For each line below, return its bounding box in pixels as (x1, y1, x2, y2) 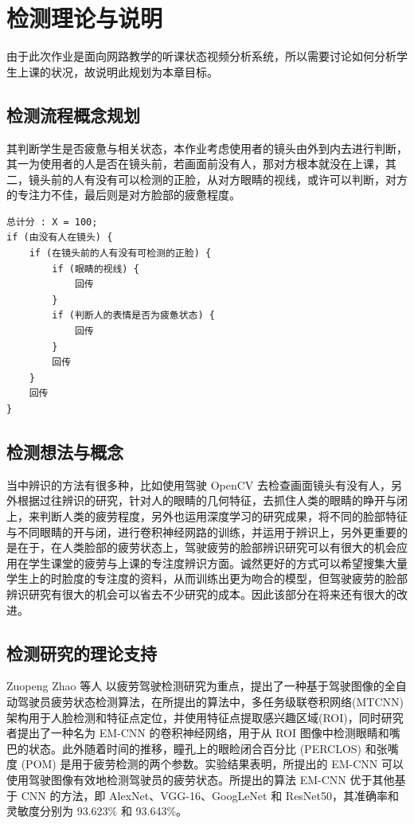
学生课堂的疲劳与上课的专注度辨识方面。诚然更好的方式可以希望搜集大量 (28, 554, 408, 571)
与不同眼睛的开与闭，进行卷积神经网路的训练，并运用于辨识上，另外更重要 (6, 523, 396, 540)
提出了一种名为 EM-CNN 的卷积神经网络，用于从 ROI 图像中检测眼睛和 (17, 724, 389, 741)
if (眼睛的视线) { (52, 263, 139, 275)
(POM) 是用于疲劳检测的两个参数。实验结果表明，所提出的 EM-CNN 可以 (21, 756, 404, 772)
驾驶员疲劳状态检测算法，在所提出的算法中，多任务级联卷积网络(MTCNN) (17, 693, 404, 709)
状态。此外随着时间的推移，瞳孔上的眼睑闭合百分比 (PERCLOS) (28, 740, 362, 756)
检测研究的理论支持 (6, 640, 157, 665)
